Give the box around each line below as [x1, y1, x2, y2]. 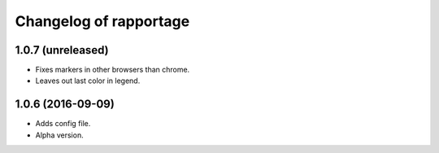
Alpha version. [35, 130, 85, 140]
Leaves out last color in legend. [35, 76, 141, 85]
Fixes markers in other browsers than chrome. [35, 65, 190, 75]
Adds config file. [35, 119, 91, 129]
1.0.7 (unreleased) [15, 43, 109, 57]
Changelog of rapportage [15, 12, 190, 30]
